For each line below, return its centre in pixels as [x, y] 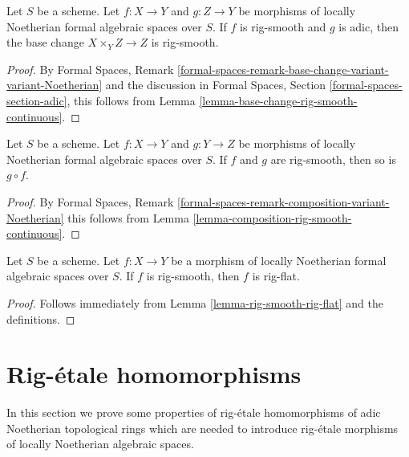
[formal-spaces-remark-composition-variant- [283, 201]
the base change [45, 42]
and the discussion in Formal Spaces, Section [216, 85]
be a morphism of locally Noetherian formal [279, 260]
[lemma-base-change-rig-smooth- [278, 100]
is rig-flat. [276, 276]
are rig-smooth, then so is [333, 159]
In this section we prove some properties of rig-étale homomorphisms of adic [194, 412]
